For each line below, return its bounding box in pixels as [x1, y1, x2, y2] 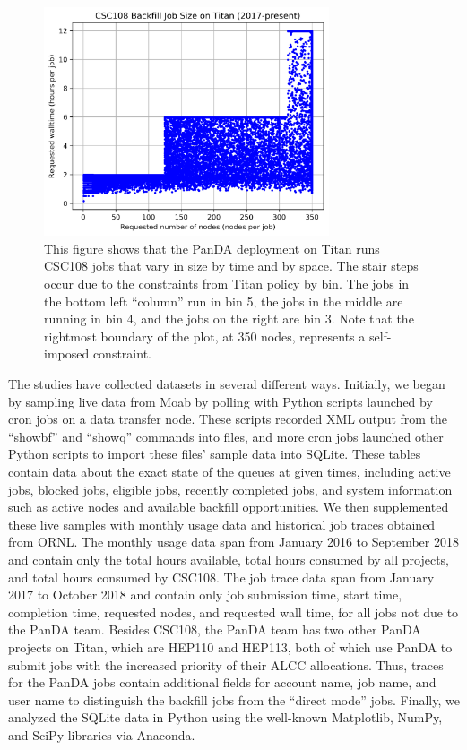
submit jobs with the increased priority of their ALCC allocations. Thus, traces [8, 655, 444, 674]
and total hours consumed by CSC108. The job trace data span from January [8, 567, 435, 586]
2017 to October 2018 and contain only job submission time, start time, [8, 585, 402, 604]
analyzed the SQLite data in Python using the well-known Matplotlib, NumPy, [8, 708, 443, 727]
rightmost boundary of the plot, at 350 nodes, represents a [44, 326, 366, 345]
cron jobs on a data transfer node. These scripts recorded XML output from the [8, 409, 448, 428]
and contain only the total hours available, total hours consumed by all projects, [8, 549, 450, 568]
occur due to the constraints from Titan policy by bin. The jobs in [44, 274, 410, 293]
